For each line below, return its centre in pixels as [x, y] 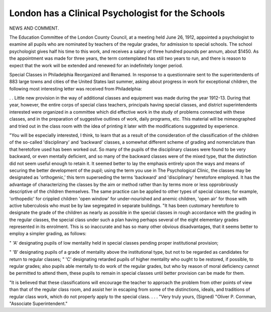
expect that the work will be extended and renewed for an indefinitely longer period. [96, 65]
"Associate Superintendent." [38, 303]
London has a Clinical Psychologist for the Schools [117, 13]
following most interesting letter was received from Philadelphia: [76, 88]
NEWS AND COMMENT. [34, 28]
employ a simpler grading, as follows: [48, 234]
